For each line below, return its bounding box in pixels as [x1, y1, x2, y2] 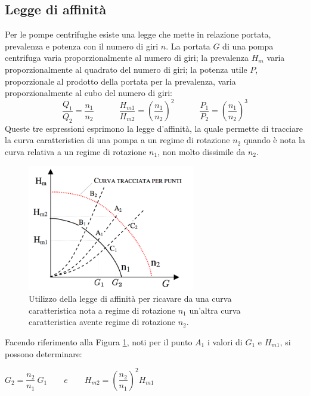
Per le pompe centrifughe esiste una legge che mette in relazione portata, [5, 28, 271, 41]
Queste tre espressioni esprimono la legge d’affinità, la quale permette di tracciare [5, 122, 303, 134]
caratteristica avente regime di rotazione [29, 315, 175, 328]
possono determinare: [5, 347, 82, 360]
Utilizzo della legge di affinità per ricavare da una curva [29, 292, 232, 305]
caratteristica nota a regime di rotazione [29, 304, 175, 316]
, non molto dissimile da [157, 145, 246, 157]
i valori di [207, 335, 243, 348]
